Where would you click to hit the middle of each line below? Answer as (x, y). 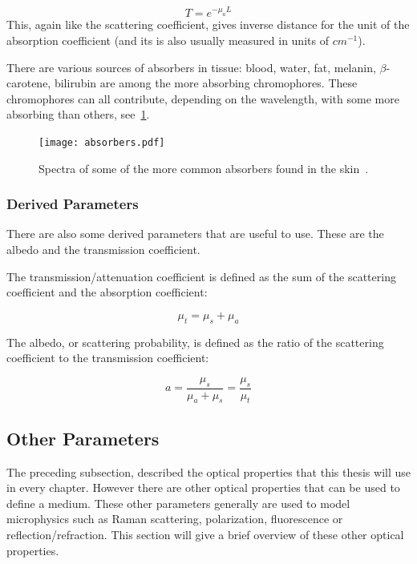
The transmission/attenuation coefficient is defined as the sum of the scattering (201, 276)
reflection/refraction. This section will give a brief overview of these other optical (205, 535)
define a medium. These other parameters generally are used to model (178, 503)
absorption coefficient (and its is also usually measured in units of (168, 40)
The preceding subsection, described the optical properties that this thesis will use (208, 471)
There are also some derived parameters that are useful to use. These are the (195, 234)
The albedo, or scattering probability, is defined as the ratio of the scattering (195, 342)
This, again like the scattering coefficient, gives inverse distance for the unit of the (208, 24)
